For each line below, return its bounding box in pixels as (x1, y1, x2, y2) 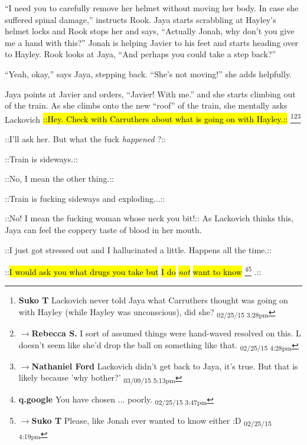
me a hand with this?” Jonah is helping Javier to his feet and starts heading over (5, 36, 299, 48)
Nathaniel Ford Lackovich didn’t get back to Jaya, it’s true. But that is (31, 359, 298, 372)
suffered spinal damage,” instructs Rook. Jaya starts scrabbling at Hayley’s (5, 13, 276, 25)
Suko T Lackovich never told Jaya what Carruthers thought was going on (18, 294, 288, 306)
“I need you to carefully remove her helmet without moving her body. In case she (5, 2, 299, 14)
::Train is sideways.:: (5, 152, 78, 165)
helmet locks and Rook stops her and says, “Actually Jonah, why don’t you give (5, 25, 295, 37)
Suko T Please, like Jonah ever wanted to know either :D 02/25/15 (31, 414, 272, 428)
